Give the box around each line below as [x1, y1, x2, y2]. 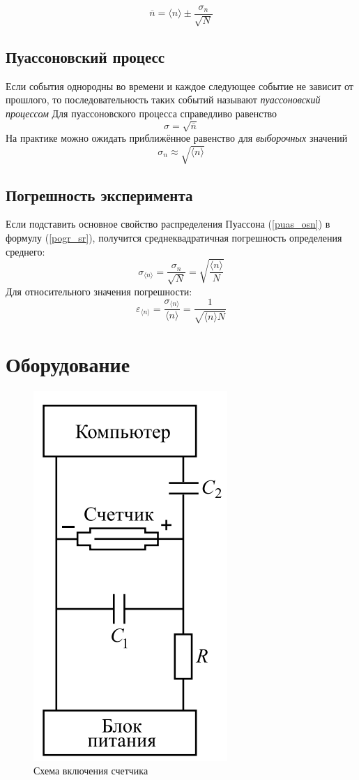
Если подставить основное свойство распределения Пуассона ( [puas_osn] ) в [6, 216, 330, 231]
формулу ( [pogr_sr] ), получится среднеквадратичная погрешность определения [6, 230, 342, 244]
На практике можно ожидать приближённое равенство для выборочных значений [6, 130, 348, 145]
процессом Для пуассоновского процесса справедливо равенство [6, 105, 277, 120]
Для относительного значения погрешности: [6, 284, 192, 298]
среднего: [6, 244, 45, 258]
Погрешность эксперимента [6, 184, 193, 205]
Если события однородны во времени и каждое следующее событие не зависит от [6, 78, 353, 93]
